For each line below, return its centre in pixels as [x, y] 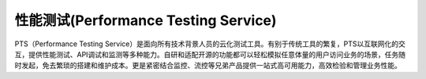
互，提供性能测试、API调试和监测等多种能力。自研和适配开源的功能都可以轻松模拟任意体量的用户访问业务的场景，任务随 [210, 54]
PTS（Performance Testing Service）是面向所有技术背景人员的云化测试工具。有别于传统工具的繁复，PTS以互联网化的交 [210, 44]
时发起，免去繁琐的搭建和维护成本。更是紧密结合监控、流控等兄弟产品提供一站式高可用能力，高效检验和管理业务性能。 [208, 66]
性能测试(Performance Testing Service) [146, 20]
